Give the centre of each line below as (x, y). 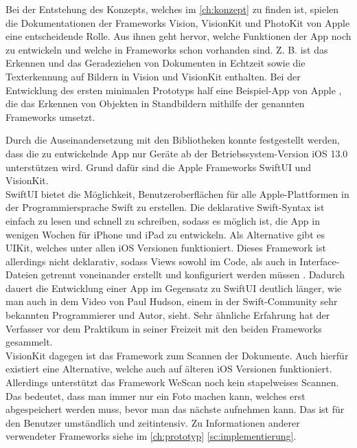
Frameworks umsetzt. (50, 116)
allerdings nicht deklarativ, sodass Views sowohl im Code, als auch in (151, 261)
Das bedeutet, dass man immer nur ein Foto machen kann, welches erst (156, 395)
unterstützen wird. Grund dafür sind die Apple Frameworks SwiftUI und (158, 167)
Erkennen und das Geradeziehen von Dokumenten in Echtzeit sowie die (156, 63)
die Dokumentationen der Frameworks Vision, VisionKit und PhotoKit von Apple (178, 22)
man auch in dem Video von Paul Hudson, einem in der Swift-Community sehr (172, 301)
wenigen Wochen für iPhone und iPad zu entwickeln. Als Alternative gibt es (165, 234)
